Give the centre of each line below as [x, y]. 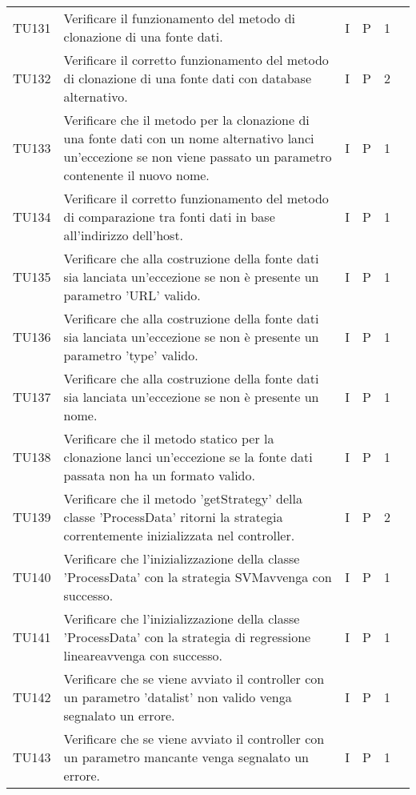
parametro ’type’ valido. [131, 355]
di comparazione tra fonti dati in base [169, 217]
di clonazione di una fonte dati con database [188, 78]
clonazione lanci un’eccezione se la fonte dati [188, 457]
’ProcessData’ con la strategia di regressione [187, 637]
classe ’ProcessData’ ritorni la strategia [173, 517]
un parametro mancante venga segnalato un [186, 757]
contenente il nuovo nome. [136, 175]
